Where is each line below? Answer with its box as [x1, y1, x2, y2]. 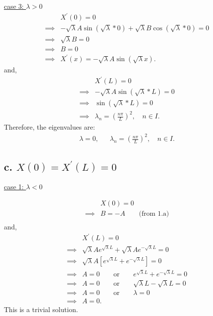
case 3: [4, 1, 24, 11]
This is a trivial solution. [4, 304, 78, 315]
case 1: [4, 181, 24, 192]
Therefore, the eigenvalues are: [4, 122, 95, 132]
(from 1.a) [139, 210, 170, 217]
